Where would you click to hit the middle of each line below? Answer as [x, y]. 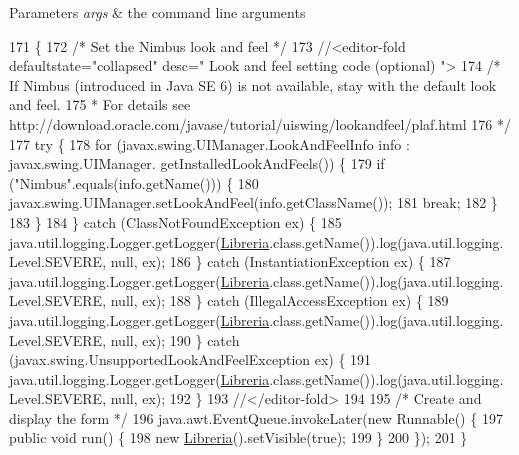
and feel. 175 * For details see [100, 104]
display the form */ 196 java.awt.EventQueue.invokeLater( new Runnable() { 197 [256, 417]
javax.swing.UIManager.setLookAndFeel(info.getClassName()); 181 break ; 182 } [253, 202]
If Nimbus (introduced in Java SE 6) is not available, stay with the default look [253, 84]
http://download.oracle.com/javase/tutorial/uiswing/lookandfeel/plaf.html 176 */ [260, 123]
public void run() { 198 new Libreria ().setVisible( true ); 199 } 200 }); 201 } [238, 437]
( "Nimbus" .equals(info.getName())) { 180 [134, 182]
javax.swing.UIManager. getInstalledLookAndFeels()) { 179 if [197, 163]
